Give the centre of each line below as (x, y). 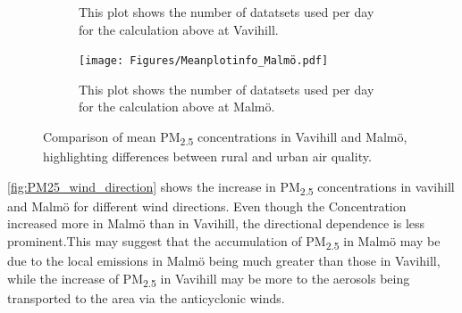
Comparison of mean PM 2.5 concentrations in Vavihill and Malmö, (225, 138)
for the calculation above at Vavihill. (179, 29)
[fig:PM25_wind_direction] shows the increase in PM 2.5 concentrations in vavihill (231, 187)
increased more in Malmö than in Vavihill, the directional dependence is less (216, 223)
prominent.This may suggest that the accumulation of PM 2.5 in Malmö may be (224, 242)
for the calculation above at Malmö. (177, 107)
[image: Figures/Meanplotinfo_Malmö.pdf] (204, 61)
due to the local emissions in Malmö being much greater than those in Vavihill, (224, 261)
